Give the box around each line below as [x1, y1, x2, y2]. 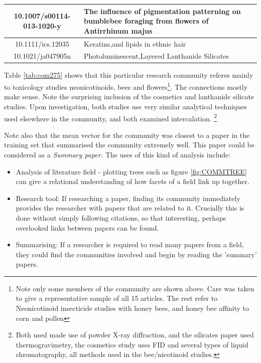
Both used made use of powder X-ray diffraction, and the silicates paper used [16, 329, 254, 340]
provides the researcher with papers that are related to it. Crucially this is [16, 203, 244, 213]
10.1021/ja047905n [14, 51, 71, 61]
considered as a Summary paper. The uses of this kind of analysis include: [4, 149, 231, 159]
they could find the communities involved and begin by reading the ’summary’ [16, 249, 257, 259]
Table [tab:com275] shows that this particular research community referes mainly [4, 70, 253, 80]
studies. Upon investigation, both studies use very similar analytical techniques [4, 101, 247, 111]
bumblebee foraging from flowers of [84, 16, 209, 26]
